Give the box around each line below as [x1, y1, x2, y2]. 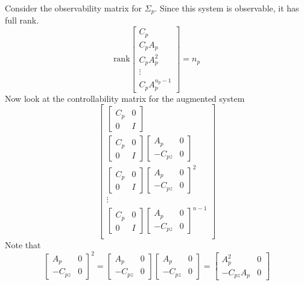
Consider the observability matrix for [5, 2, 142, 14]
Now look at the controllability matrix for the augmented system [5, 92, 245, 104]
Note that [5, 239, 41, 251]
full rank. [5, 14, 39, 27]
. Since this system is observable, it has [154, 2, 299, 14]
